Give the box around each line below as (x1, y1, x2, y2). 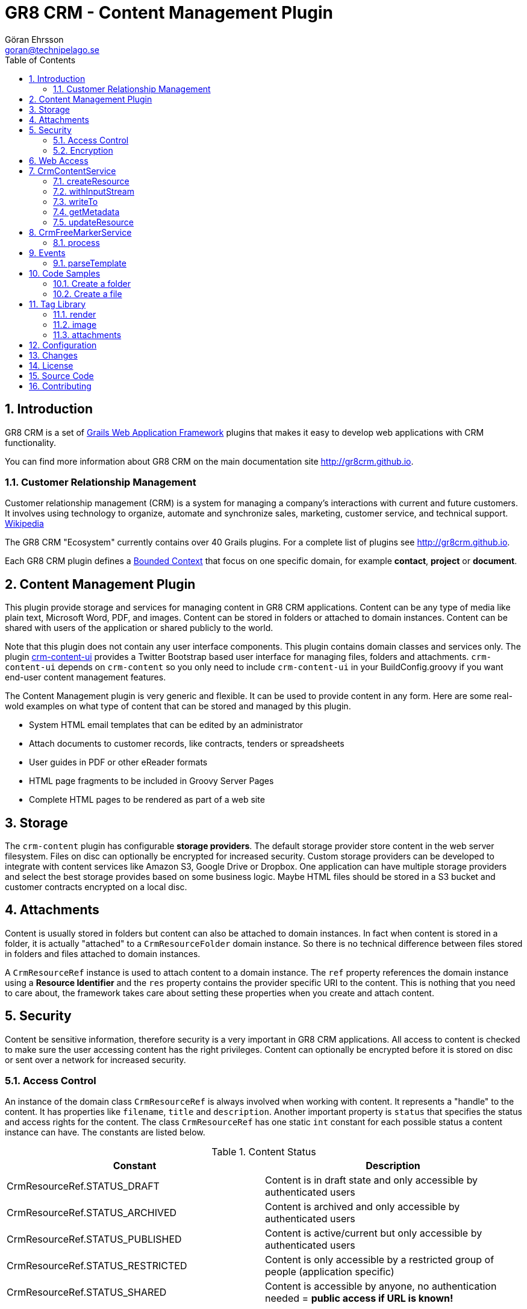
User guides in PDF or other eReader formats (29, 757, 208, 768)
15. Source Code (29, 370, 94, 381)
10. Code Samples (29, 268, 101, 278)
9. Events (29, 247, 66, 258)
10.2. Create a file (53, 288, 122, 299)
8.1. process (53, 237, 100, 248)
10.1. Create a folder (53, 278, 131, 289)
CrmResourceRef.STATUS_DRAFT (7, 1180, 160, 1193)
